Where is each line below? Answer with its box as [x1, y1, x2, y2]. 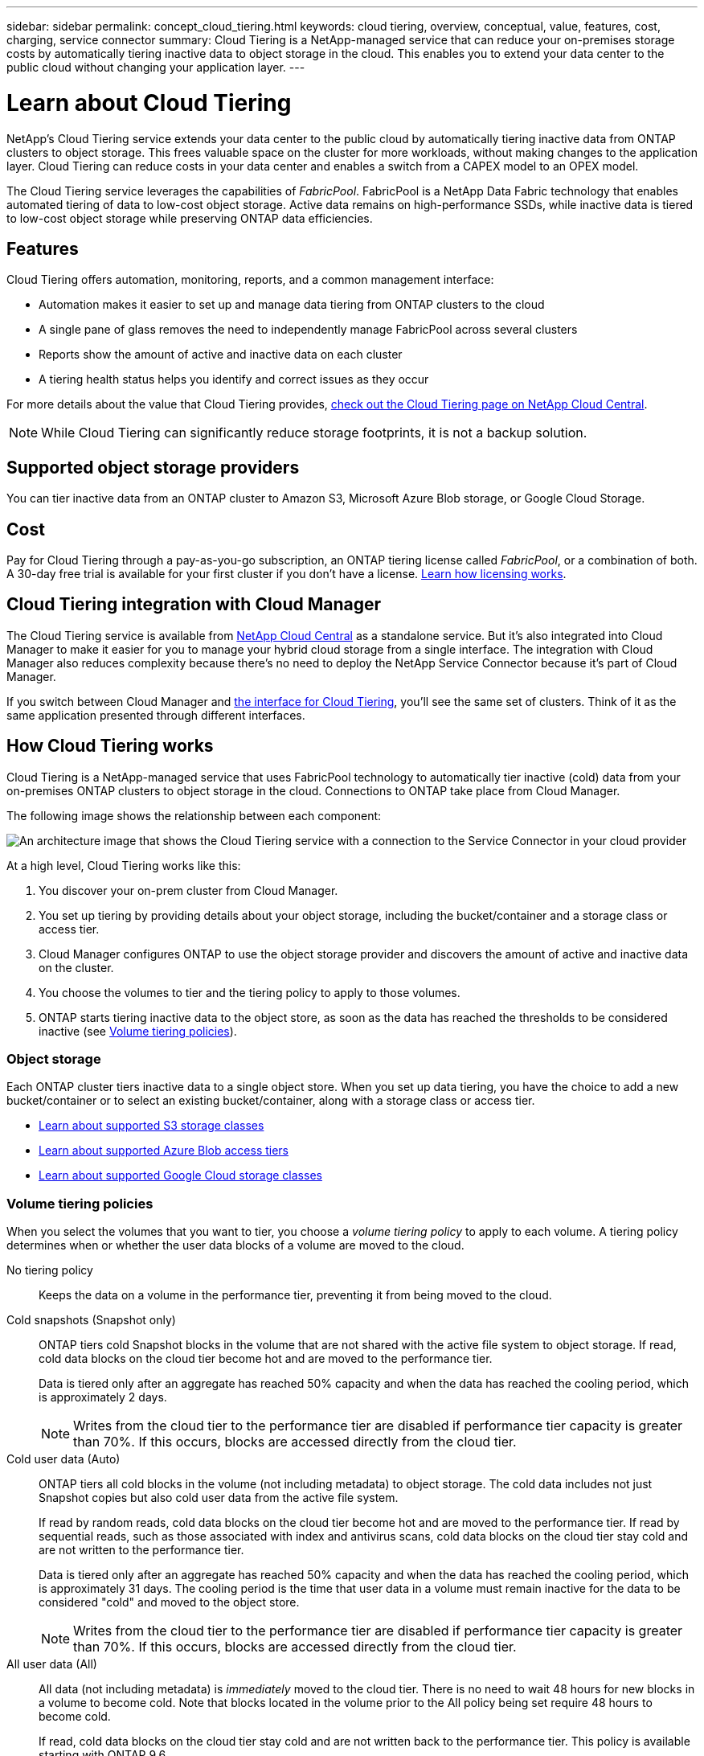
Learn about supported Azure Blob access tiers [39, 1143, 289, 1158]
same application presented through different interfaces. [6, 708, 305, 722]
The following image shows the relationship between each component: [6, 808, 382, 823]
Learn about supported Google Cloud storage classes [39, 1168, 322, 1183]
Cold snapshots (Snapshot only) [6, 1313, 176, 1327]
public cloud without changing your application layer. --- [6, 60, 305, 74]
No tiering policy [6, 1263, 93, 1278]
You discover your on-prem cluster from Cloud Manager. [39, 883, 338, 897]
